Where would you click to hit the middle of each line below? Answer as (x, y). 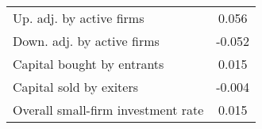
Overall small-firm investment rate (108, 110)
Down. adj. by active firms (86, 41)
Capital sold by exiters (76, 87)
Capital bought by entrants (89, 64)
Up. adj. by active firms (79, 18)
